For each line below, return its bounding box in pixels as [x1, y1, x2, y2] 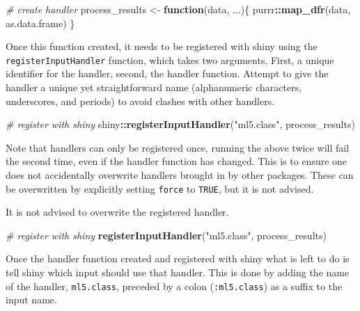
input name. [6, 292, 57, 307]
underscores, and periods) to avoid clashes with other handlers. [6, 93, 275, 108]
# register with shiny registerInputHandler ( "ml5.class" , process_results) [6, 228, 327, 242]
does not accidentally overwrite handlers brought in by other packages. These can [6, 168, 354, 182]
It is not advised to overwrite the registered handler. [6, 205, 229, 219]
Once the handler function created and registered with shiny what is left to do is [6, 251, 350, 266]
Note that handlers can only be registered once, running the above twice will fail [6, 140, 350, 154]
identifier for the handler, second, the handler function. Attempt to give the [6, 66, 329, 81]
